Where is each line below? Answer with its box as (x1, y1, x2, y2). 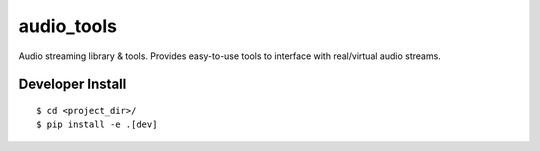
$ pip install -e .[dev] (36, 119, 158, 130)
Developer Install (18, 76, 127, 93)
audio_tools (18, 15, 118, 37)
